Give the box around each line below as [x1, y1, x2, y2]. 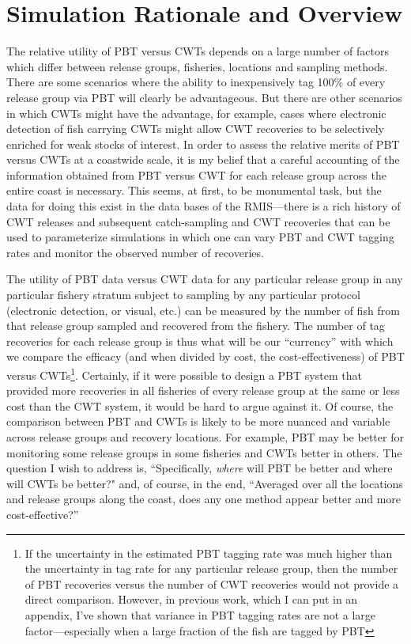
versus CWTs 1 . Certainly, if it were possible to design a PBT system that [6, 365, 362, 383]
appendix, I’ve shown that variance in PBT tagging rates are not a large [25, 606, 376, 623]
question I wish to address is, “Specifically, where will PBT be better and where [6, 460, 393, 476]
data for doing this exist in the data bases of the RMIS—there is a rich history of [6, 198, 401, 214]
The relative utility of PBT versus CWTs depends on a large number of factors [6, 43, 389, 59]
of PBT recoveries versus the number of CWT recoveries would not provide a [25, 575, 399, 592]
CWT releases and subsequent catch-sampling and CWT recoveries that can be [6, 213, 390, 229]
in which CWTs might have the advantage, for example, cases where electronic [6, 104, 386, 121]
